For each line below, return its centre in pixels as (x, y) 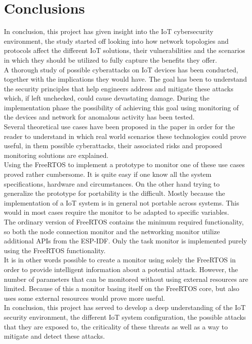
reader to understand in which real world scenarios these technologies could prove (125, 136)
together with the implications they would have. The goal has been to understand (126, 79)
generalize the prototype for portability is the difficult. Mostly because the (115, 193)
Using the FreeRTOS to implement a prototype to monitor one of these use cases (124, 164)
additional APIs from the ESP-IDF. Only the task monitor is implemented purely (126, 241)
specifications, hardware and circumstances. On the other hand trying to (112, 183)
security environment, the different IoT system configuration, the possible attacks (125, 317)
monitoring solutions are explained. (56, 155)
